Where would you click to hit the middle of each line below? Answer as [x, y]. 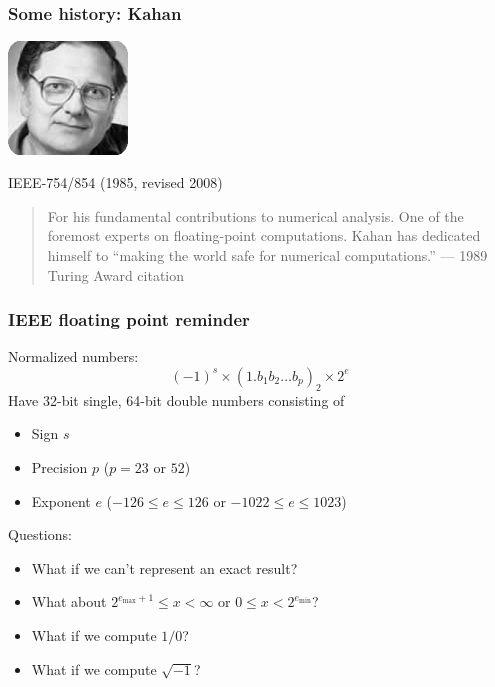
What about [69, 601]
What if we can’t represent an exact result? [164, 567]
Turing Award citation [116, 274]
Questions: [40, 534]
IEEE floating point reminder [129, 319]
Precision [59, 466]
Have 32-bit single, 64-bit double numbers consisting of [176, 399]
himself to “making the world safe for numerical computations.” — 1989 [267, 254]
